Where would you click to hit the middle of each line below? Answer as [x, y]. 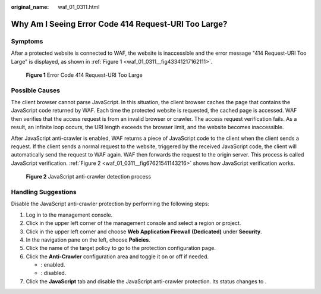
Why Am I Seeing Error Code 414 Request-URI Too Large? [119, 24]
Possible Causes [36, 90]
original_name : [30, 7]
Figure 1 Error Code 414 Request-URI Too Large [84, 75]
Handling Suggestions [44, 192]
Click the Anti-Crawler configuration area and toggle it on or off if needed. [117, 257]
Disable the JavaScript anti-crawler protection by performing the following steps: [110, 204]
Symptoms [27, 41]
